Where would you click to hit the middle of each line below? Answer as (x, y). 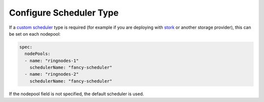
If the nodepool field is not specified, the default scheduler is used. (77, 94)
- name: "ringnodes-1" (52, 61)
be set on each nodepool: (35, 34)
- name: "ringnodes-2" (52, 74)
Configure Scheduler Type (64, 13)
